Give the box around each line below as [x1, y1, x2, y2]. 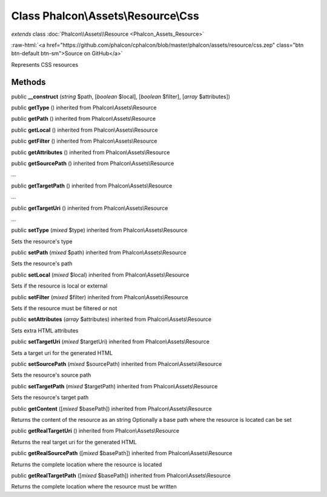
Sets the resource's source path [11, 371, 91, 379]
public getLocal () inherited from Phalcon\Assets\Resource [11, 126, 158, 134]
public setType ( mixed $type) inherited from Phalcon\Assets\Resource [11, 226, 188, 234]
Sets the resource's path [11, 260, 73, 267]
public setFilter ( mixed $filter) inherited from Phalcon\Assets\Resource [11, 293, 188, 300]
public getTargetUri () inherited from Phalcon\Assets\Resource [11, 204, 168, 212]
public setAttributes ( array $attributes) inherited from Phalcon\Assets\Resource [11, 316, 212, 323]
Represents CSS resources [11, 61, 79, 68]
